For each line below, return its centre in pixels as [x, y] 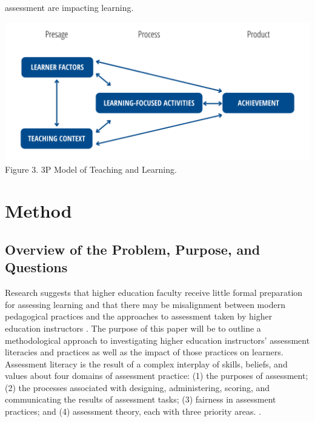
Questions [36, 267]
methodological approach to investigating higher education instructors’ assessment [157, 340]
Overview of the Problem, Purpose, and [133, 249]
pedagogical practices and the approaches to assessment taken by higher [139, 316]
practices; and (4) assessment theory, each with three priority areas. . [133, 411]
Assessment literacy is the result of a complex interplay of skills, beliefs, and [146, 363]
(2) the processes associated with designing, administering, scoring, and [138, 387]
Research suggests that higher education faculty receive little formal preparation [154, 293]
